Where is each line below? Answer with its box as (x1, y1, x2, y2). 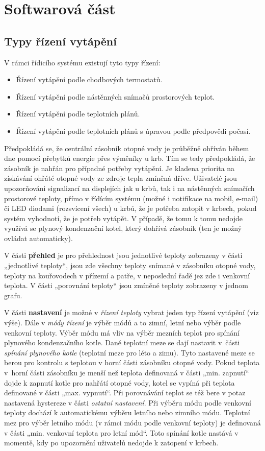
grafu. (4, 290, 22, 300)
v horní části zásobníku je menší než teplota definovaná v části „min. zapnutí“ (4, 367, 249, 378)
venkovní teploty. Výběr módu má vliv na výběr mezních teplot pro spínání (4, 327, 240, 338)
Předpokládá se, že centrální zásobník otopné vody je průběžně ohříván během (4, 143, 249, 153)
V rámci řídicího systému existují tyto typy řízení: (4, 57, 161, 67)
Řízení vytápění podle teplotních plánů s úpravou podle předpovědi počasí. (16, 125, 251, 136)
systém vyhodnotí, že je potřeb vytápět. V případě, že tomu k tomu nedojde (4, 212, 243, 223)
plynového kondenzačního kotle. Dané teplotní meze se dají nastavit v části (4, 337, 240, 348)
